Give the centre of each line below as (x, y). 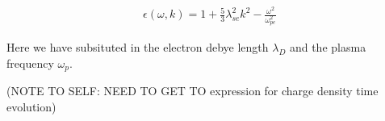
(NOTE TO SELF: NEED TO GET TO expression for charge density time (192, 91)
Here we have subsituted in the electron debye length (138, 47)
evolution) (31, 107)
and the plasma (328, 47)
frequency (30, 63)
